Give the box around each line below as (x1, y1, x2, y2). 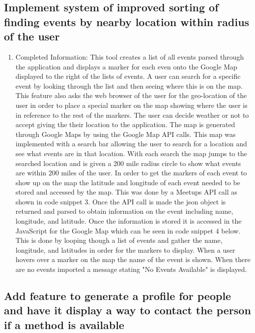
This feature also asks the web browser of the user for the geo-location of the (15, 90, 247, 100)
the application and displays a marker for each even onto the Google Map (15, 61, 237, 71)
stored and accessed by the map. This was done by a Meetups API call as (15, 187, 237, 197)
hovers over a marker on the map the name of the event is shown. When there (15, 254, 251, 265)
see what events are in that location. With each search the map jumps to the (15, 148, 247, 158)
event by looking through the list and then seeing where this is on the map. (15, 80, 243, 91)
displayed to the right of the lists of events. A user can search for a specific (15, 71, 241, 81)
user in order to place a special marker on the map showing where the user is (15, 100, 248, 110)
